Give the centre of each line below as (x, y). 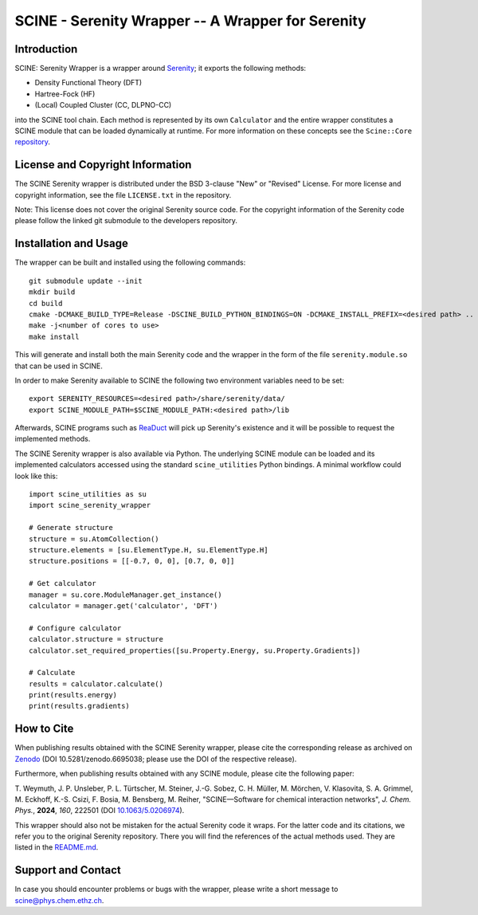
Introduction (46, 49)
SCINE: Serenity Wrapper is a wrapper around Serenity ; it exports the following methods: (161, 69)
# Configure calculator (75, 628)
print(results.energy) (73, 695)
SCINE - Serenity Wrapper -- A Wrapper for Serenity (190, 21)
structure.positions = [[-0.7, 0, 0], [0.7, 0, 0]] (132, 561)
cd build (46, 303)
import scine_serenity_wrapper (90, 505)
